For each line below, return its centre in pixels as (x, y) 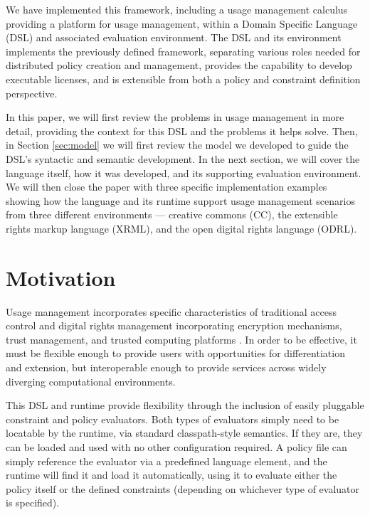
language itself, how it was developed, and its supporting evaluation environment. (184, 172)
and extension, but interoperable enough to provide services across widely (166, 367)
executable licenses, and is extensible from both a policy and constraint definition (183, 79)
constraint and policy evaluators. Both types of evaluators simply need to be (173, 419)
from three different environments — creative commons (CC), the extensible (172, 214)
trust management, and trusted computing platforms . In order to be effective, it (181, 339)
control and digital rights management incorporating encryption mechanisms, (174, 325)
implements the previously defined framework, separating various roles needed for (183, 51)
